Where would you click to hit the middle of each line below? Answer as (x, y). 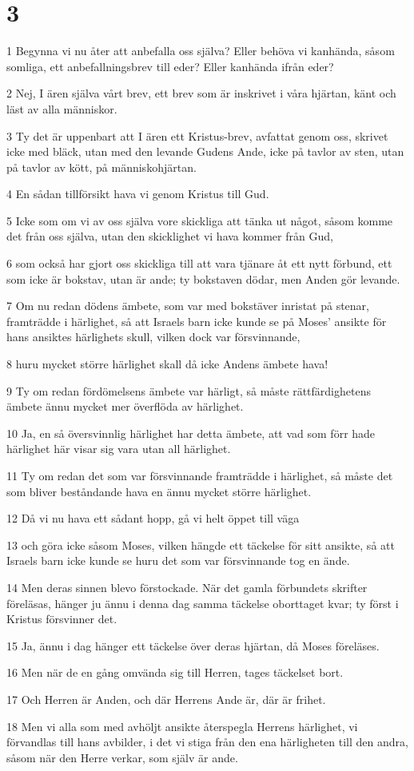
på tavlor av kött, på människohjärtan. (102, 167)
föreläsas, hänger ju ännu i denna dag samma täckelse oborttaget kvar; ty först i (203, 603)
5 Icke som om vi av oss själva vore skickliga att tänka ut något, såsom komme (200, 220)
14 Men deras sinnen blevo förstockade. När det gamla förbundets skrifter (187, 587)
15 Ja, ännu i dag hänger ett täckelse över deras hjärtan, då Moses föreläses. (193, 645)
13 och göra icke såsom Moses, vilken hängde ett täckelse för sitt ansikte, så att (201, 544)
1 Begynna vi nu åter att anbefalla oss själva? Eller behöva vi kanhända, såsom (201, 51)
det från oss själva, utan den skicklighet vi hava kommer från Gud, (170, 236)
